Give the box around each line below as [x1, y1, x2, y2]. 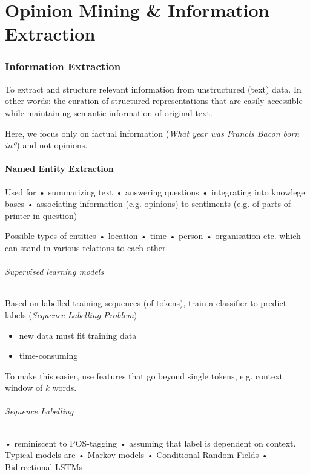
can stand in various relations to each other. [5, 241, 168, 254]
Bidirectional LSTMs [5, 460, 83, 473]
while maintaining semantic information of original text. [5, 106, 213, 119]
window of [5, 381, 43, 394]
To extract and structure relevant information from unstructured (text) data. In [5, 82, 302, 95]
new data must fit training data [19, 329, 137, 341]
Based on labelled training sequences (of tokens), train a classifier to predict [5, 296, 287, 309]
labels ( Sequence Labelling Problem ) [5, 308, 137, 321]
